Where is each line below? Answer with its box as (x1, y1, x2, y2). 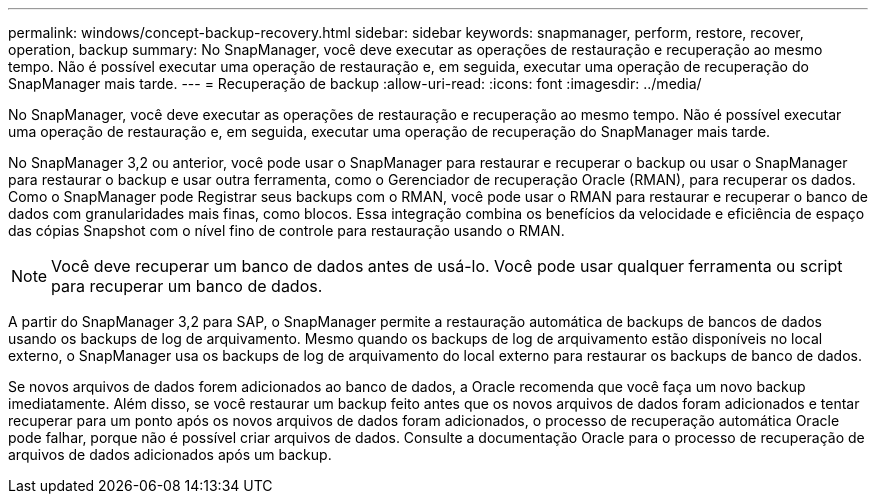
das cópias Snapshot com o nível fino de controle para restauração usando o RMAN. (8, 222, 565, 239)
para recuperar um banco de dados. (51, 276, 323, 296)
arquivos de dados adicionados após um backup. (8, 446, 332, 463)
